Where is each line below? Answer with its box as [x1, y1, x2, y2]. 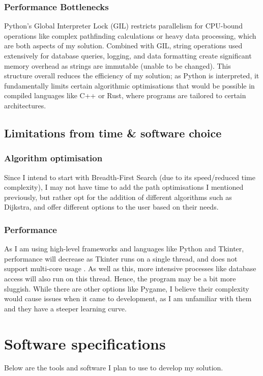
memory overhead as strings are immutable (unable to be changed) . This [4, 60, 231, 71]
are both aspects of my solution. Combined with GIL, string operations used [4, 40, 243, 51]
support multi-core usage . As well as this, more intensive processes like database [4, 263, 256, 274]
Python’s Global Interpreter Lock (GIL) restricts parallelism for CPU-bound [4, 20, 243, 31]
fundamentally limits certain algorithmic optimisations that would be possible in [4, 80, 255, 91]
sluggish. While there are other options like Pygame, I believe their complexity [4, 283, 249, 294]
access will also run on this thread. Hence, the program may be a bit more [4, 273, 236, 283]
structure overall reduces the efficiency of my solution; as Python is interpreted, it [4, 70, 259, 81]
